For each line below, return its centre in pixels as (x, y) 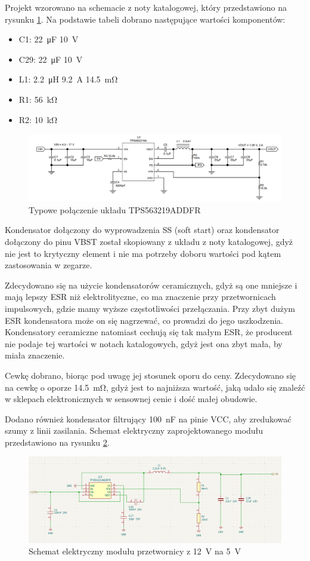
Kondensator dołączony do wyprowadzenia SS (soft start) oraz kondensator (142, 230)
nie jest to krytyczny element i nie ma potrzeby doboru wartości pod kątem (143, 253)
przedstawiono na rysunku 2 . (57, 442)
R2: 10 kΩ (38, 119)
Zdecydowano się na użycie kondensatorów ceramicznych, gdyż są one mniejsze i (151, 285)
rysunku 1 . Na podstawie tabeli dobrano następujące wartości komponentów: (145, 19)
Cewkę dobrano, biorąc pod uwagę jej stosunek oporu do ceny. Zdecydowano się (151, 375)
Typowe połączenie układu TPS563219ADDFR (115, 209)
